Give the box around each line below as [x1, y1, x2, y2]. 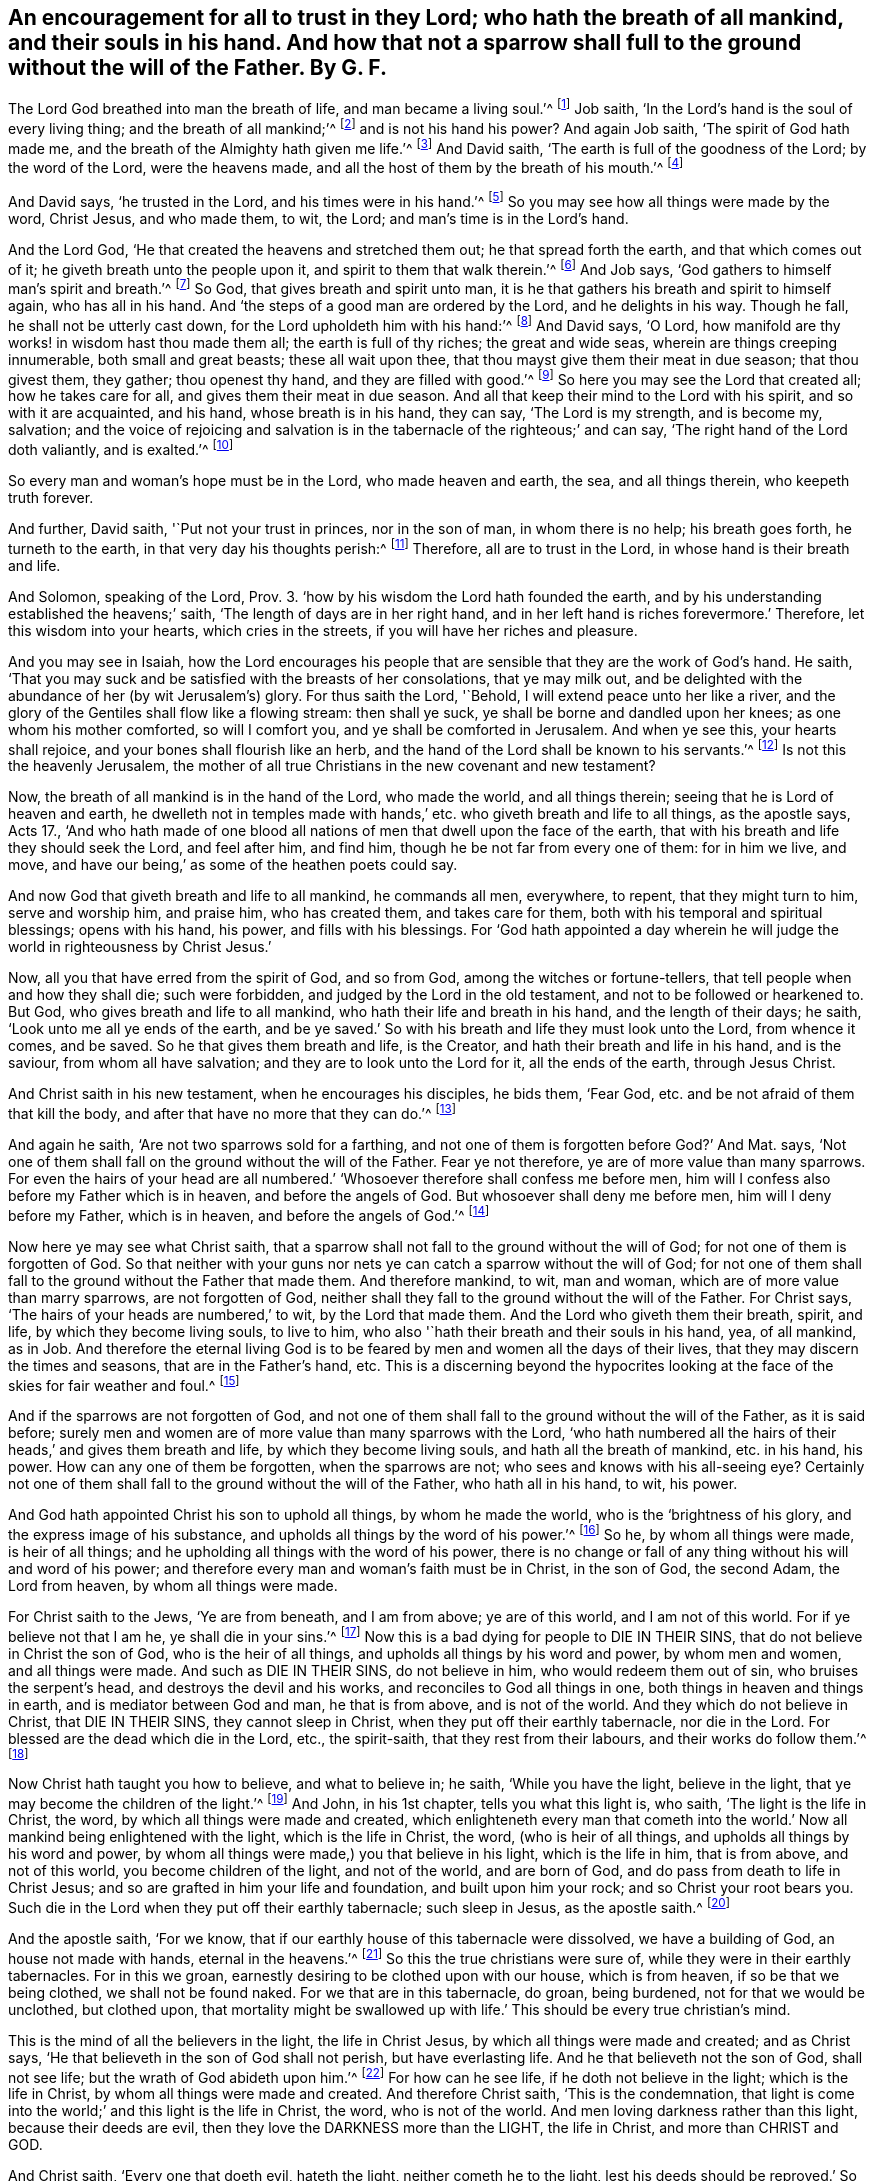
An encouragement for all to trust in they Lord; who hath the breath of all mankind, [8, 5, 844, 30]
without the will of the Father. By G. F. [8, 55, 387, 80]
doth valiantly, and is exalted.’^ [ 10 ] [8, 438, 234, 458]
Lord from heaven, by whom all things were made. [8, 1576, 338, 1594]
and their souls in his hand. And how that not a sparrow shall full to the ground [8, 30, 802, 55]
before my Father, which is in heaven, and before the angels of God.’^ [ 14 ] [8, 1203, 490, 1224]
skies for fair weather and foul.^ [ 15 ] [8, 1373, 240, 1394]
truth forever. [8, 488, 94, 506]
